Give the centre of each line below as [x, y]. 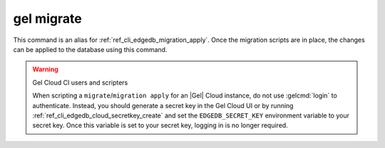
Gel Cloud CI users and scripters [80, 83]
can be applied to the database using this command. [90, 49]
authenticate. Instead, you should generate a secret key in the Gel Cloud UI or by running [163, 105]
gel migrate [47, 18]
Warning [45, 69]
